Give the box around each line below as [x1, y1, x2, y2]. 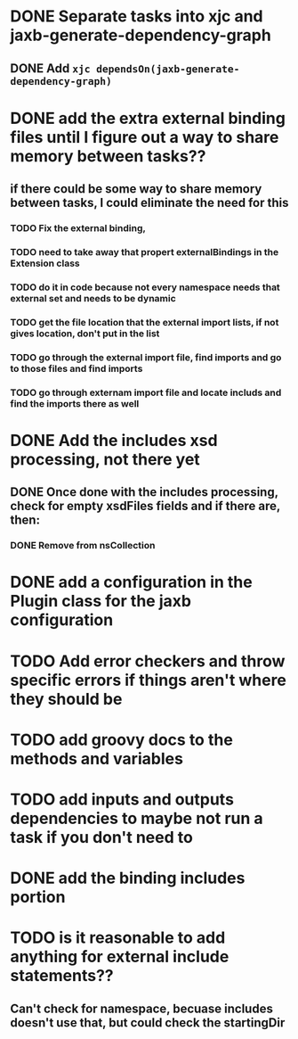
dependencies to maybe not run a [10, 808, 263, 829]
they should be [10, 689, 123, 709]
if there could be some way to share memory [10, 181, 262, 197]
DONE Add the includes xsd [10, 430, 218, 450]
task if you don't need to [10, 827, 194, 847]
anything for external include [10, 947, 230, 967]
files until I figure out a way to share [10, 127, 279, 147]
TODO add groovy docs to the [10, 730, 234, 750]
